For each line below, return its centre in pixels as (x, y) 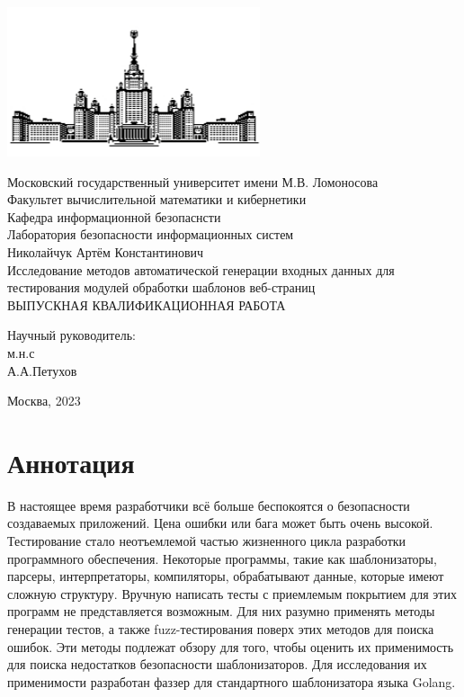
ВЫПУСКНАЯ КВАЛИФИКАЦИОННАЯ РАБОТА (147, 304)
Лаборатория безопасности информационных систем (151, 234)
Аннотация (71, 462)
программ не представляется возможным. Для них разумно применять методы (221, 611)
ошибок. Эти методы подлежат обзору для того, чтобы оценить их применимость (231, 646)
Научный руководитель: (71, 335)
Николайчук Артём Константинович (106, 251)
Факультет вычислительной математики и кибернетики (157, 199)
